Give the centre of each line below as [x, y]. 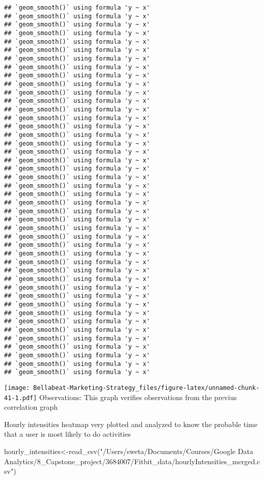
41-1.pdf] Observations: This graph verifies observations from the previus [121, 397]
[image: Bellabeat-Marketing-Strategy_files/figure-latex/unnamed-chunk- [132, 388]
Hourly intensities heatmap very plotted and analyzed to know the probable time [131, 424]
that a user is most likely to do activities [68, 434]
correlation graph [31, 407]
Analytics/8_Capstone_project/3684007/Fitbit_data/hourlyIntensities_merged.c [132, 461]
